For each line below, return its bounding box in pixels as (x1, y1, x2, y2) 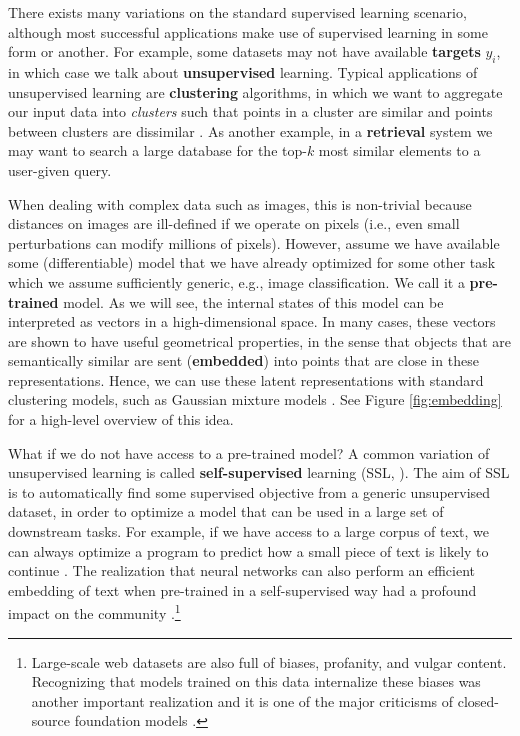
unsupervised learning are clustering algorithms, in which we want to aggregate (8, 81, 503, 102)
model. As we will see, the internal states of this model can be (63, 291, 444, 312)
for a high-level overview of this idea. (8, 409, 234, 430)
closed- (457, 690, 499, 711)
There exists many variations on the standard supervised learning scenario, (8, 2, 467, 22)
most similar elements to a (318, 140, 481, 161)
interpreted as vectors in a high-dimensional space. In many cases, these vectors (8, 311, 496, 332)
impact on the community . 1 (8, 600, 181, 624)
